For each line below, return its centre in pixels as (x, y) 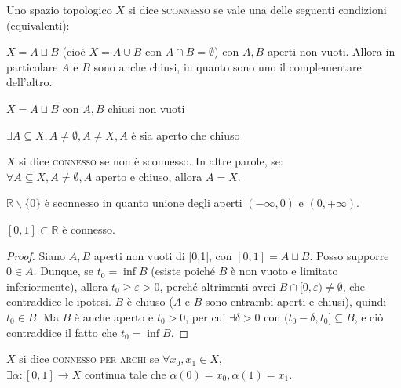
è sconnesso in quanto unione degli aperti (143, 203)
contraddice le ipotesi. (59, 301)
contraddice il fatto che (62, 332)
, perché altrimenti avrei (218, 286)
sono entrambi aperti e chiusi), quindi (296, 301)
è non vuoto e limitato (284, 271)
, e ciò (369, 316)
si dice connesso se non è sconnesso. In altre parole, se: (151, 161)
